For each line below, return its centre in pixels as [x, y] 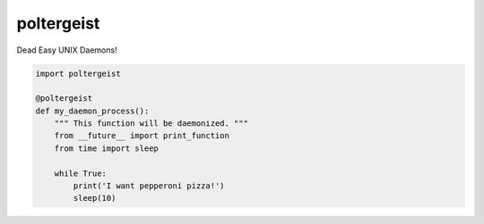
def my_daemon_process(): [92, 111]
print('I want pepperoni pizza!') [149, 186]
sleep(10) [95, 198]
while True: [81, 173]
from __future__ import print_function [142, 136]
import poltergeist [78, 73]
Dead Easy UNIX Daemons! [67, 50]
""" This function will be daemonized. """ [151, 124]
